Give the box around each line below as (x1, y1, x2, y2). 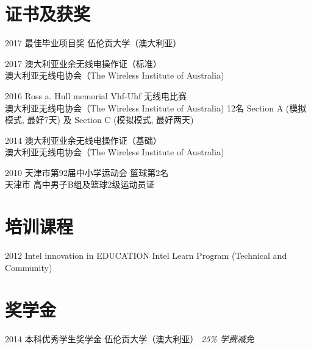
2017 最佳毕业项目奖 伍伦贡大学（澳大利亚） (5, 37, 182, 49)
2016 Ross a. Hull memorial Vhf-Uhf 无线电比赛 (5, 89, 187, 102)
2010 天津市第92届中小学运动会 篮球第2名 (5, 166, 169, 178)
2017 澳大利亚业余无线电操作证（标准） (5, 57, 162, 69)
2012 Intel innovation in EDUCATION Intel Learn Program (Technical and (5, 249, 287, 262)
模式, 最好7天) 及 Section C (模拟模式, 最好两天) (5, 113, 194, 126)
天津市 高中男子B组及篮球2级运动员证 (5, 178, 155, 191)
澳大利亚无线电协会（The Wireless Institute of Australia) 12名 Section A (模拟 (5, 101, 307, 114)
